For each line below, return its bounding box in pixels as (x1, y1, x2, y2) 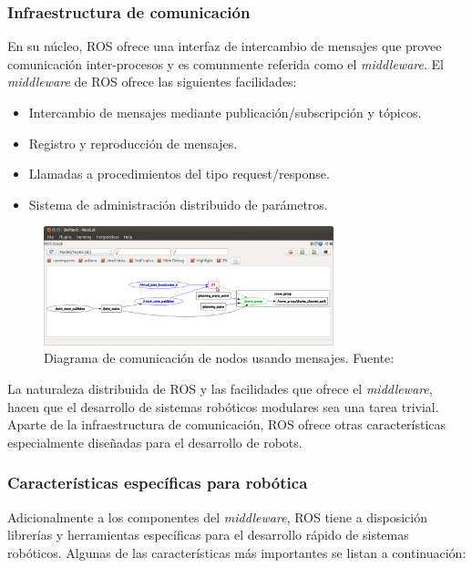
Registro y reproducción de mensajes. (28, 133, 238, 152)
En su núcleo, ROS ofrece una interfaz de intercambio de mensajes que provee (7, 36, 442, 56)
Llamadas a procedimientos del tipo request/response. (28, 164, 330, 183)
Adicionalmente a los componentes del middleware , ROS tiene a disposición (7, 507, 427, 526)
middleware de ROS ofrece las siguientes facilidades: (7, 72, 297, 91)
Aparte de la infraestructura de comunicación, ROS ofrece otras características (7, 415, 446, 434)
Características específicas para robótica (7, 471, 308, 494)
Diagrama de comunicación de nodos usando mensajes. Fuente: (44, 348, 395, 367)
